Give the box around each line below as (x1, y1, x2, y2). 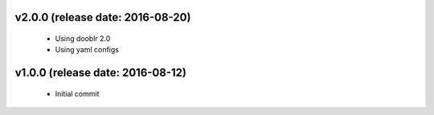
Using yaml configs (55, 45, 120, 55)
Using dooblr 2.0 (55, 34, 111, 43)
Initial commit (55, 88, 100, 98)
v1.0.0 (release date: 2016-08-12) (14, 66, 186, 80)
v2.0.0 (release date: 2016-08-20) (14, 10, 191, 24)
